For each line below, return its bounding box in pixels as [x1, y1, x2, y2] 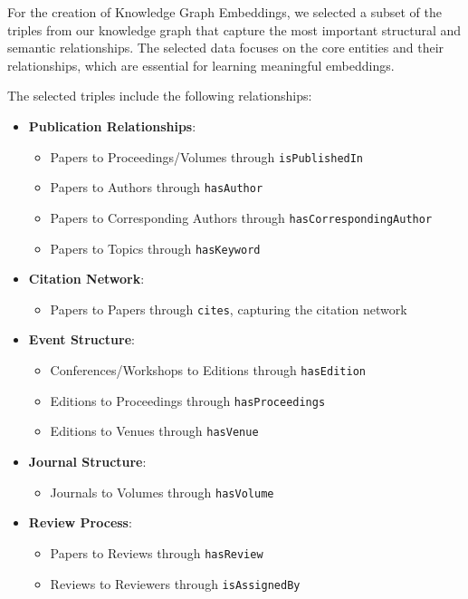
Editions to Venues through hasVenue [50, 421, 259, 440]
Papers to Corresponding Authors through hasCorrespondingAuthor [50, 208, 433, 227]
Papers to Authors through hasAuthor [50, 178, 263, 197]
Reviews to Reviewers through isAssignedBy [50, 574, 301, 593]
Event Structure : [28, 330, 135, 349]
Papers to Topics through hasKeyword [50, 238, 261, 257]
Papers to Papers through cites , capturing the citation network [50, 299, 407, 318]
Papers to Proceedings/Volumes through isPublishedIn [50, 147, 364, 166]
